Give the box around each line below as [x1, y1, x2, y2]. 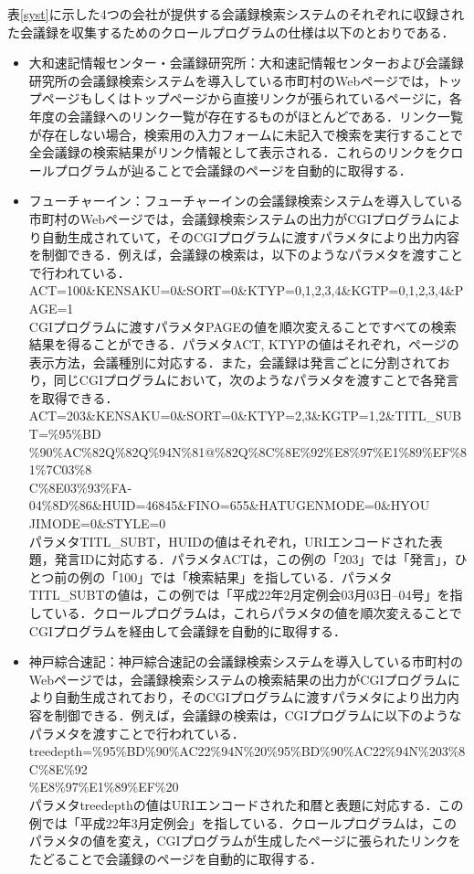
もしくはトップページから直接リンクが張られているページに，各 [79, 89, 462, 108]
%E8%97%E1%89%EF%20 [28, 777, 179, 796]
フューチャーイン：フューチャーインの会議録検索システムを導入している [28, 191, 463, 210]
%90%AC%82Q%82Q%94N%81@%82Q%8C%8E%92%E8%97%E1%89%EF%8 [28, 442, 468, 461]
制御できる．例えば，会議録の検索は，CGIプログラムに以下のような [54, 705, 462, 724]
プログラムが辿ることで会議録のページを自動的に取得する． [54, 160, 412, 179]
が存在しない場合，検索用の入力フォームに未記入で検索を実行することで [28, 124, 463, 144]
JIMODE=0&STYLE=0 [28, 514, 166, 533]
